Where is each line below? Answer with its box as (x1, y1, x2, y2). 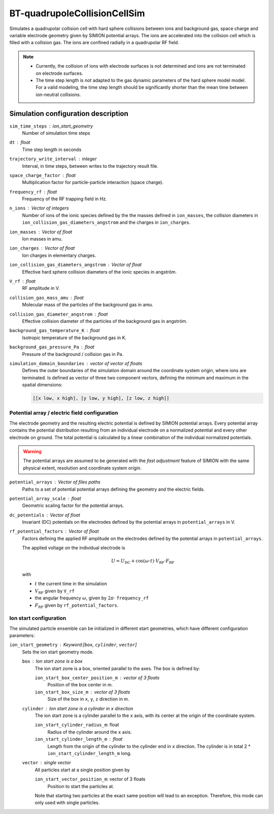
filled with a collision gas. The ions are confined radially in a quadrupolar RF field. (9, 40, 180, 46)
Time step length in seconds (22, 146, 82, 153)
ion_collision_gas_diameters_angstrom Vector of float (9, 262, 142, 268)
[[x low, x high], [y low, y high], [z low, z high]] (32, 396, 169, 401)
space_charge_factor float (9, 172, 76, 178)
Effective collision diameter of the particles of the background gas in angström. (22, 318, 188, 324)
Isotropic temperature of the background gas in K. (22, 335, 127, 341)
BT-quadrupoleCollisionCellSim (9, 8, 145, 19)
